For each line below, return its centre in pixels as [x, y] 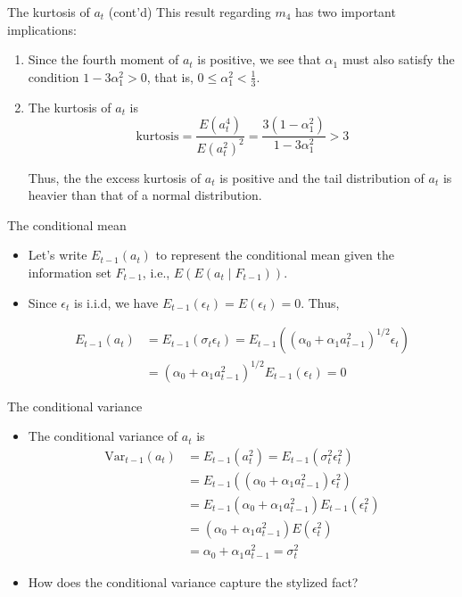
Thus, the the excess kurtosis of [115, 177]
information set [70, 272]
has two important [346, 12]
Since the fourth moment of [103, 59]
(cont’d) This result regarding [190, 12]
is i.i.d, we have [116, 302]
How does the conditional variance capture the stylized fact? [193, 582]
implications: [42, 29]
